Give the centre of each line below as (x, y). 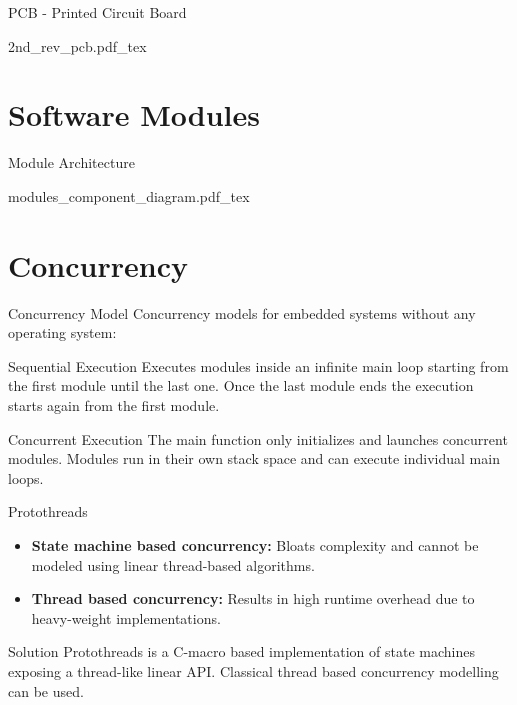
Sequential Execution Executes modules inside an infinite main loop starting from (258, 365)
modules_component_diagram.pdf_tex (129, 195)
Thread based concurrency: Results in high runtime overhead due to (253, 598)
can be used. (46, 690)
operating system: (62, 332)
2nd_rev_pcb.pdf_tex (77, 45)
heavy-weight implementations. (126, 617)
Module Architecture (71, 162)
